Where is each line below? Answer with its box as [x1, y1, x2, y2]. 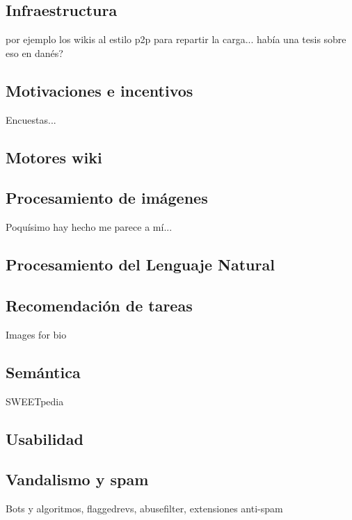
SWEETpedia [6, 393, 64, 408]
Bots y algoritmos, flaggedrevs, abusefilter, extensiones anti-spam [6, 501, 283, 516]
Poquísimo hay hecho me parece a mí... [6, 220, 173, 234]
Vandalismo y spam [6, 469, 149, 490]
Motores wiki [6, 146, 102, 168]
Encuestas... [6, 112, 56, 127]
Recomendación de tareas [6, 294, 193, 316]
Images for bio [6, 327, 67, 341]
